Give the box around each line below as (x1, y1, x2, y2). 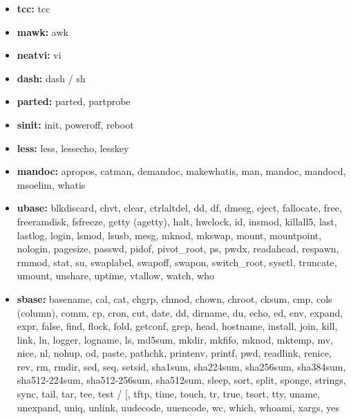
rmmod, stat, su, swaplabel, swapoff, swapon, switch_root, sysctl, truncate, (17, 254, 337, 269)
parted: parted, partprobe (17, 94, 131, 109)
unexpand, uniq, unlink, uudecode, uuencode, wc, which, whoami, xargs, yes (17, 400, 339, 414)
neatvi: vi (17, 48, 61, 62)
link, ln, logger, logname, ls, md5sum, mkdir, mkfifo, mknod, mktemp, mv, (17, 332, 334, 346)
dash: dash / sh (17, 71, 86, 85)
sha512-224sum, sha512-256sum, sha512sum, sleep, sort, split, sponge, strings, (17, 373, 346, 387)
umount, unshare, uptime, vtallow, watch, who (17, 268, 214, 283)
